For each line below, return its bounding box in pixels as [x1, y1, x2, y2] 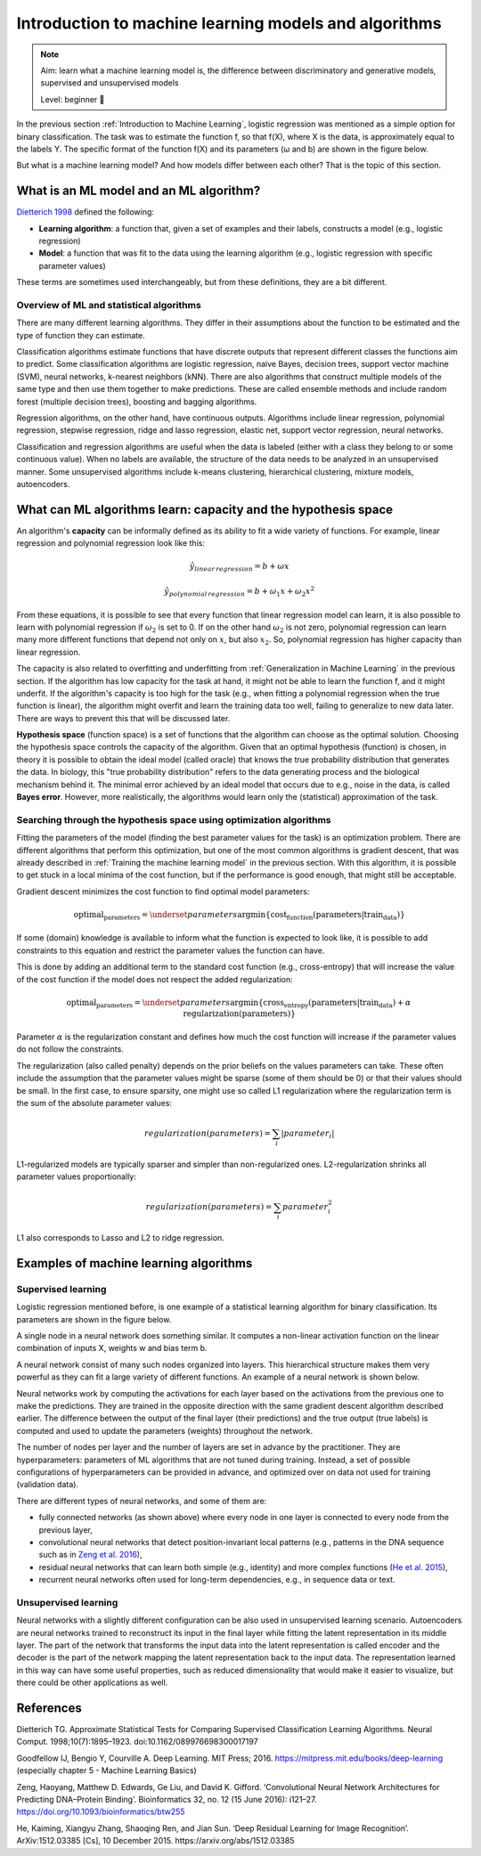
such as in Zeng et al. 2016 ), [38, 1550, 143, 1560]
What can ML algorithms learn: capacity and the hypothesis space [16, 501, 394, 517]
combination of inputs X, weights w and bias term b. [16, 1343, 208, 1354]
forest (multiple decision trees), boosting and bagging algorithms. [16, 396, 257, 407]
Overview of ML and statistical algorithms [16, 298, 202, 311]
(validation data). [16, 1479, 79, 1490]
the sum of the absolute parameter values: [16, 1097, 173, 1108]
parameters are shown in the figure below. [16, 1314, 172, 1324]
